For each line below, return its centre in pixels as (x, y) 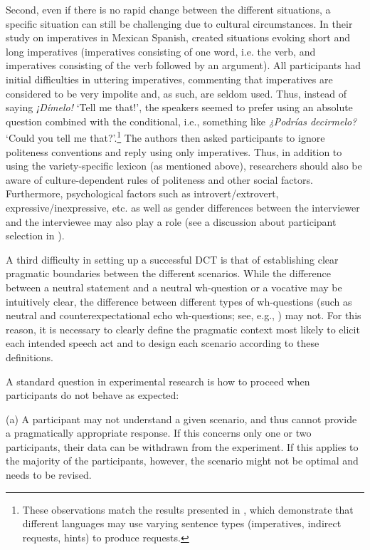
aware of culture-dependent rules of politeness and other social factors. (159, 179)
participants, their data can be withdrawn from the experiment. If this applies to (182, 446)
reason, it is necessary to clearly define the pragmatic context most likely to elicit (183, 329)
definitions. (30, 357)
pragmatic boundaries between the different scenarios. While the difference (168, 273)
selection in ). (35, 235)
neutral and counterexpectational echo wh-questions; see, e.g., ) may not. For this (184, 315)
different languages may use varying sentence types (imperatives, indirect (182, 523)
